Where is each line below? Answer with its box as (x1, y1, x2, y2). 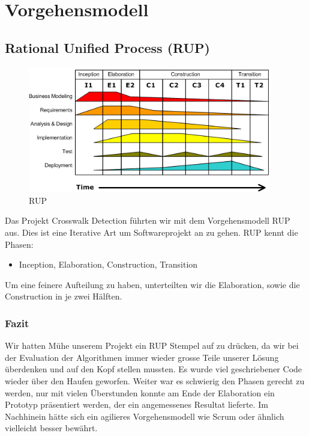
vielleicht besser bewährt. (5, 422, 98, 434)
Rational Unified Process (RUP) (5, 38, 211, 57)
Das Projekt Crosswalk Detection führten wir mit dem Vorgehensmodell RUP (5, 214, 290, 227)
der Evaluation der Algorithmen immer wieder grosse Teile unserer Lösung (5, 351, 279, 363)
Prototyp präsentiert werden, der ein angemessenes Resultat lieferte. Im (5, 398, 268, 411)
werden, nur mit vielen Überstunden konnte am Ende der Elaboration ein (5, 386, 275, 399)
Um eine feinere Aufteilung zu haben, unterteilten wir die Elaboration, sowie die (5, 278, 300, 290)
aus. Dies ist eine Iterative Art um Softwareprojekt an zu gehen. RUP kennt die (5, 226, 298, 239)
